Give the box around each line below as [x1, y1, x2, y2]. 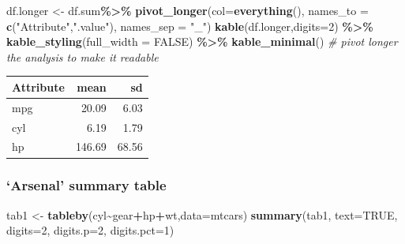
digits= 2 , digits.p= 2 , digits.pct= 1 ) [6, 222, 174, 238]
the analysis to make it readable [6, 48, 159, 65]
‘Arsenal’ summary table [6, 175, 167, 195]
